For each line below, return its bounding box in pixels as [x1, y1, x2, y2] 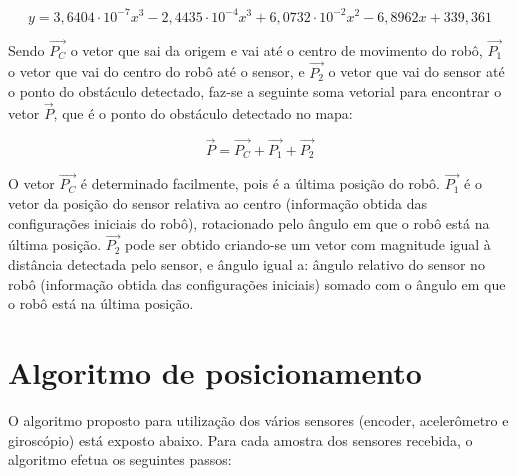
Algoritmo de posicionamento [8, 351, 422, 392]
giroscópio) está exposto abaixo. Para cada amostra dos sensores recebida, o [8, 429, 473, 450]
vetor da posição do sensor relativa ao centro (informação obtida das [8, 193, 427, 214]
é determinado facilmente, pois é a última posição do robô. [80, 173, 441, 194]
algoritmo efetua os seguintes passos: [8, 449, 232, 470]
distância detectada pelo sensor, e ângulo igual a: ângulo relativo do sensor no [8, 254, 485, 275]
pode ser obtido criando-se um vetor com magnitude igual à [125, 234, 491, 255]
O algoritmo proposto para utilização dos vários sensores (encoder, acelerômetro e [8, 409, 509, 430]
